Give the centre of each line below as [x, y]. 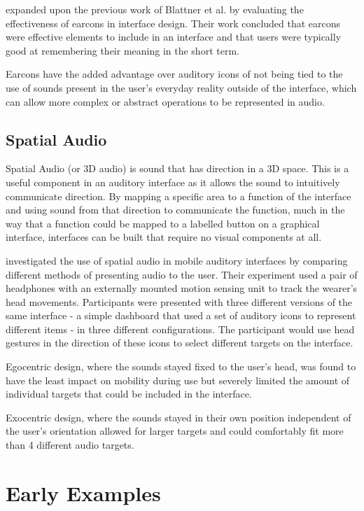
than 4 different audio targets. [70, 445]
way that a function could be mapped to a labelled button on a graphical [163, 223]
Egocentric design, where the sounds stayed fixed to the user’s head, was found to [181, 366]
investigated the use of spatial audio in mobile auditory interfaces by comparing [177, 260]
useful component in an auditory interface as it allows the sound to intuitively [173, 182]
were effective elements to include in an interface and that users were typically [174, 37]
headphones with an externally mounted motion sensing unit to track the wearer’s [182, 288]
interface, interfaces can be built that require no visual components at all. [164, 237]
